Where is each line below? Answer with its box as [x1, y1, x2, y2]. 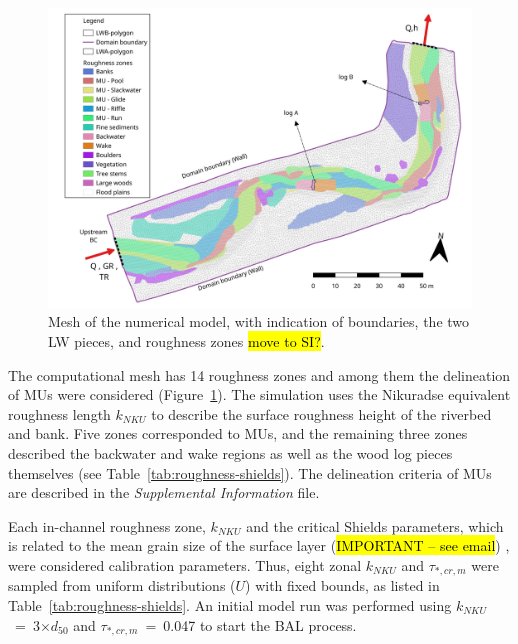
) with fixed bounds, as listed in [245, 575, 440, 596]
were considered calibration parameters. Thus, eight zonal [8, 554, 362, 575]
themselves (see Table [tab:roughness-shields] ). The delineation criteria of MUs [8, 462, 492, 483]
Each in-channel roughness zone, [8, 515, 206, 536]
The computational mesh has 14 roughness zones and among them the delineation [8, 364, 511, 385]
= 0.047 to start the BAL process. [145, 614, 357, 635]
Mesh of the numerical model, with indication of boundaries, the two [48, 311, 470, 332]
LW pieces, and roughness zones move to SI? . [48, 330, 325, 351]
